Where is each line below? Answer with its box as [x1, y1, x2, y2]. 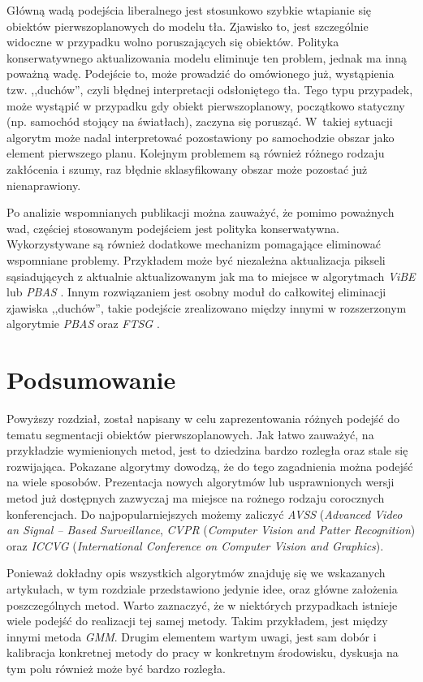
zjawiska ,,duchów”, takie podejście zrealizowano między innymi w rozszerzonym [6, 299, 407, 316]
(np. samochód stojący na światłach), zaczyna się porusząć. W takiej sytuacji [6, 113, 393, 130]
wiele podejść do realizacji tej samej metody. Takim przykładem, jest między [6, 612, 388, 629]
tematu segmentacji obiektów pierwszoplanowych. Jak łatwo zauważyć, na [6, 425, 374, 442]
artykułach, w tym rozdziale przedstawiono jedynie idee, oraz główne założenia [6, 580, 398, 597]
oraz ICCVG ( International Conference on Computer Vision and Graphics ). [6, 537, 384, 554]
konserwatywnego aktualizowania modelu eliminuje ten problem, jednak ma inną [6, 49, 407, 66]
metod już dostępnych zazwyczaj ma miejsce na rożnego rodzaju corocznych [6, 489, 385, 506]
